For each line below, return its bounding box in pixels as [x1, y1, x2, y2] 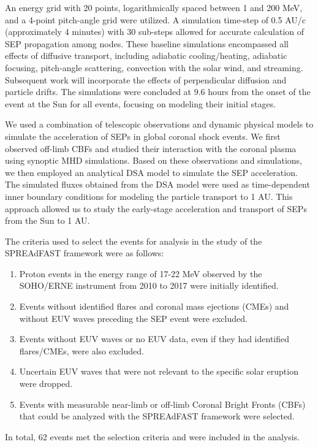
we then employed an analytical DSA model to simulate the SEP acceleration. [5, 166, 298, 178]
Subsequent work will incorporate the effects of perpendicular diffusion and [5, 73, 287, 86]
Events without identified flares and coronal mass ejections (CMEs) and [19, 300, 289, 313]
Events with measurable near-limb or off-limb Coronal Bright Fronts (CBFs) [19, 397, 306, 410]
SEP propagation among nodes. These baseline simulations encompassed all [5, 37, 289, 50]
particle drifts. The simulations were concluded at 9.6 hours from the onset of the [5, 85, 311, 98]
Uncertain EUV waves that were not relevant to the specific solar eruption [19, 365, 298, 378]
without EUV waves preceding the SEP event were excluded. [19, 311, 248, 324]
